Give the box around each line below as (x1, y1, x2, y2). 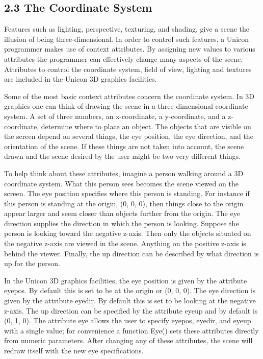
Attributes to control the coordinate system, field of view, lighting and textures (4, 63, 252, 74)
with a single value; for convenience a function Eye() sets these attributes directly (4, 325, 259, 336)
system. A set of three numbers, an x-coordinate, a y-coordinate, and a (4, 110, 226, 121)
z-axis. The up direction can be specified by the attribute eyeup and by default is (4, 305, 258, 316)
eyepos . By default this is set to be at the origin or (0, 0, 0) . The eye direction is (4, 285, 256, 296)
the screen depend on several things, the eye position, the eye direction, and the (4, 131, 253, 141)
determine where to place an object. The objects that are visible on (41, 121, 251, 131)
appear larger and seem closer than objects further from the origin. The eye (4, 208, 240, 219)
